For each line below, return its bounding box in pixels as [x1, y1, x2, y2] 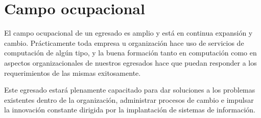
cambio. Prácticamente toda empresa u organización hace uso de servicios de [4, 37, 244, 48]
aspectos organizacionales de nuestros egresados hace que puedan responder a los [4, 57, 257, 68]
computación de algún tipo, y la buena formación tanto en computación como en [4, 47, 257, 58]
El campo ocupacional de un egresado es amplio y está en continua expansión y [4, 27, 253, 38]
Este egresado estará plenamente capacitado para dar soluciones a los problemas [4, 84, 255, 95]
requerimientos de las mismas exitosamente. [4, 67, 141, 78]
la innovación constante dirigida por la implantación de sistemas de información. [4, 104, 255, 115]
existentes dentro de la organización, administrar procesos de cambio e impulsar [4, 94, 254, 105]
